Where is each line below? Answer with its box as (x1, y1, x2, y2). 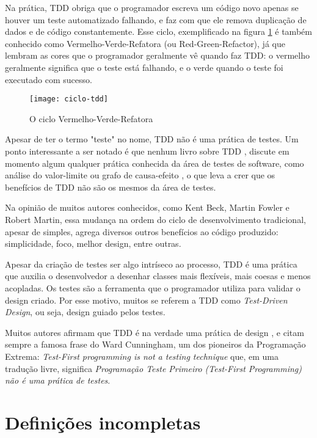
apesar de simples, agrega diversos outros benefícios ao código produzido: (5, 225, 279, 238)
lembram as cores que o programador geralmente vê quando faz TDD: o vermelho (5, 49, 310, 62)
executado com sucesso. (5, 73, 92, 86)
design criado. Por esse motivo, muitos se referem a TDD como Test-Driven (5, 293, 288, 306)
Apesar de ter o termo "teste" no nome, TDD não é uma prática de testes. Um (5, 133, 299, 145)
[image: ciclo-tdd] (29, 95, 108, 104)
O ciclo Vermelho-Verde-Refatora (29, 112, 153, 125)
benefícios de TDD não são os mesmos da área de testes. (5, 180, 216, 193)
